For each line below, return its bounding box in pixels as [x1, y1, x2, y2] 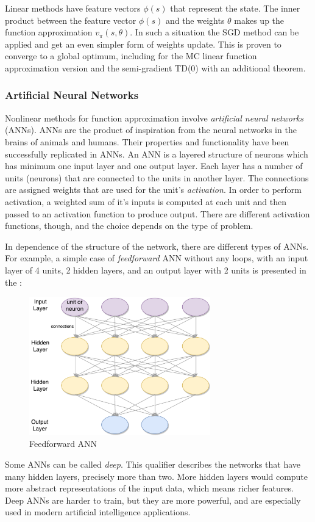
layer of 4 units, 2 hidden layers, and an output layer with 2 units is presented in [5, 263, 306, 276]
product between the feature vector [5, 13, 136, 26]
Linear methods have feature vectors [5, 2, 141, 14]
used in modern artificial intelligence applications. [5, 506, 191, 518]
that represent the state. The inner [170, 2, 300, 14]
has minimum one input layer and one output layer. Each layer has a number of [5, 159, 303, 172]
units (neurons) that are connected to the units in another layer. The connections [5, 171, 309, 184]
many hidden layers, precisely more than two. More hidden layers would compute [5, 469, 308, 482]
